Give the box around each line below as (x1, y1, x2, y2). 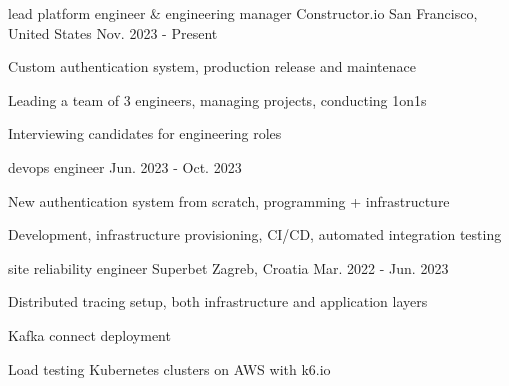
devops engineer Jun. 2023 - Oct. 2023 (8, 156, 242, 177)
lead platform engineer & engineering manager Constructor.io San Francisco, (8, 3, 478, 23)
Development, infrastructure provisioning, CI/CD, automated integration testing (8, 224, 502, 245)
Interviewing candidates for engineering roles (8, 123, 282, 144)
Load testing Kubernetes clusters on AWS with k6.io (8, 358, 331, 379)
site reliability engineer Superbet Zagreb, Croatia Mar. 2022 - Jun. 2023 (8, 257, 449, 278)
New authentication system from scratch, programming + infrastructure (8, 190, 450, 211)
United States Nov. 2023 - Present (8, 22, 218, 43)
